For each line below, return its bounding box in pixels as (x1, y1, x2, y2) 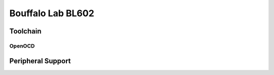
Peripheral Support (9, 56, 71, 65)
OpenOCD (9, 42, 35, 49)
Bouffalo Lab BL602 (9, 8, 94, 19)
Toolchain (9, 27, 42, 35)
